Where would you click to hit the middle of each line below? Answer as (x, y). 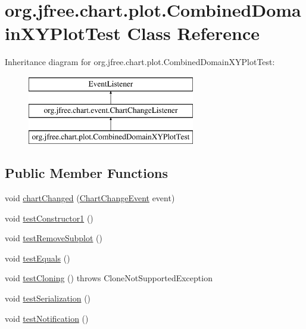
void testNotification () (47, 318)
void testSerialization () (48, 298)
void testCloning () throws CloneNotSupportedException (109, 278)
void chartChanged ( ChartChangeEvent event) (90, 198)
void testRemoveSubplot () (54, 238)
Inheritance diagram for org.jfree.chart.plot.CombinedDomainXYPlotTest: (140, 62)
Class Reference (193, 33)
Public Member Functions (86, 173)
